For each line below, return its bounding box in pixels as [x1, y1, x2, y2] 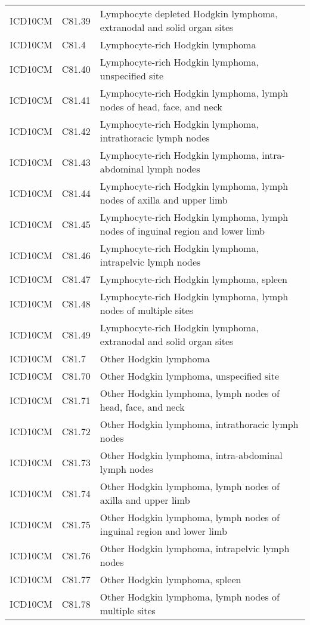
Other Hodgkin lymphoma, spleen [100, 572, 241, 586]
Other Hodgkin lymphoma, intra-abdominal [100, 448, 283, 462]
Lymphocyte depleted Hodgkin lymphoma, [100, 7, 278, 20]
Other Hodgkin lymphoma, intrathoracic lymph [100, 417, 299, 431]
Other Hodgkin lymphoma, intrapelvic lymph [100, 541, 290, 555]
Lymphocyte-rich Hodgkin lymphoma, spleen [100, 272, 287, 286]
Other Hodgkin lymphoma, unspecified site [100, 369, 280, 383]
